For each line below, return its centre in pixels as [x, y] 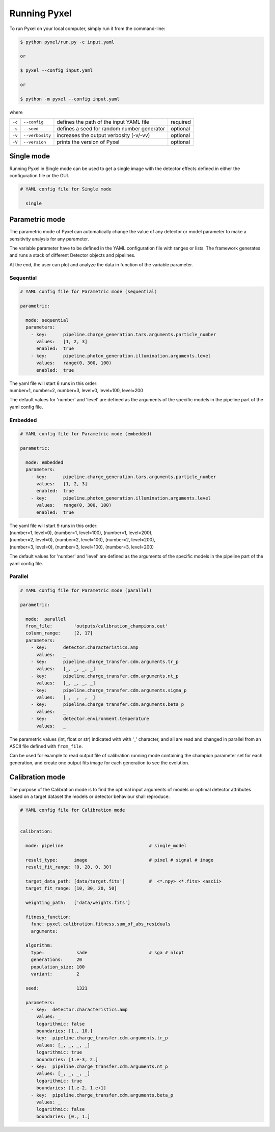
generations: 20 [57, 960]
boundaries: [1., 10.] [65, 1031]
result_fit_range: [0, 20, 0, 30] [69, 867]
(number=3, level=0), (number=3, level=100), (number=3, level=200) [82, 547]
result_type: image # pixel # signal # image [120, 860]
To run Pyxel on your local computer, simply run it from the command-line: [87, 29]
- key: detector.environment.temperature [90, 719]
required [181, 122]
